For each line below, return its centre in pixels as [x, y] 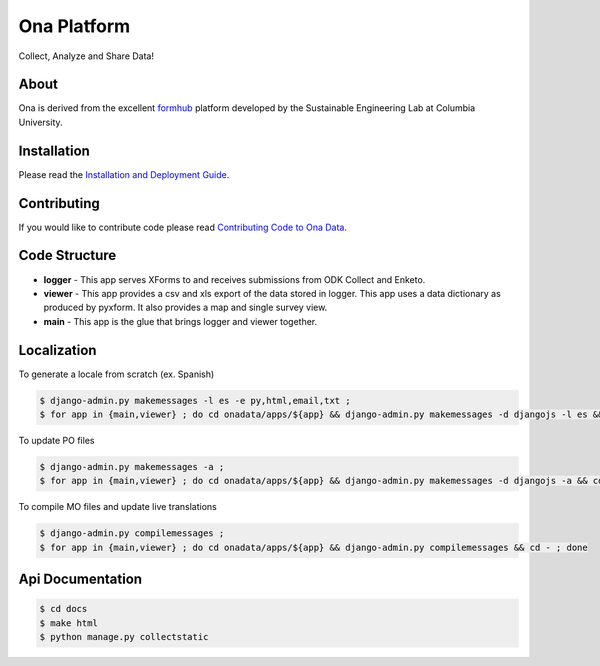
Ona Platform [74, 26]
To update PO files [56, 440]
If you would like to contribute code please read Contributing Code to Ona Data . [182, 227]
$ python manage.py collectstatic [124, 637]
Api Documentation [80, 579]
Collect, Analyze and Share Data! [86, 56]
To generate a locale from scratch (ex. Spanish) [116, 374]
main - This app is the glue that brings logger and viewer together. [180, 321]
